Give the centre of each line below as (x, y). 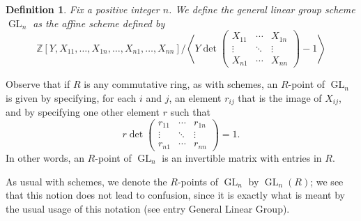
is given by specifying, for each (71, 97)
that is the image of (280, 97)
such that (190, 112)
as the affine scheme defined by (99, 23)
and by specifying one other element (83, 112)
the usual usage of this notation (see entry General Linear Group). (148, 208)
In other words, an (45, 157)
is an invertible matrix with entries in (242, 157)
